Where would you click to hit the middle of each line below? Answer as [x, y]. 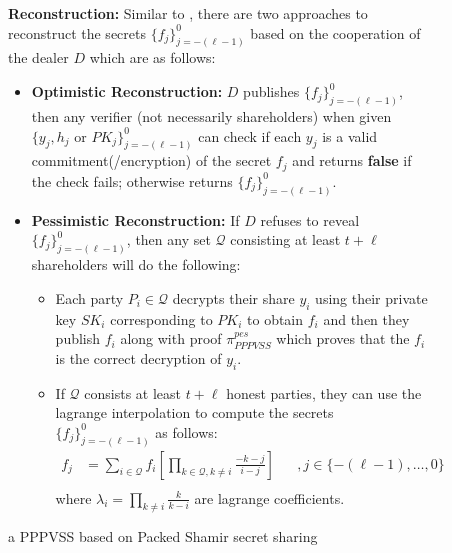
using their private [371, 297]
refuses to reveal [310, 219]
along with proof [171, 338]
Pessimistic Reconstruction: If [135, 219]
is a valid [350, 135]
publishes [271, 91]
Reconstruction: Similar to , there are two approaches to [188, 13]
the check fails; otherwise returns [132, 180]
